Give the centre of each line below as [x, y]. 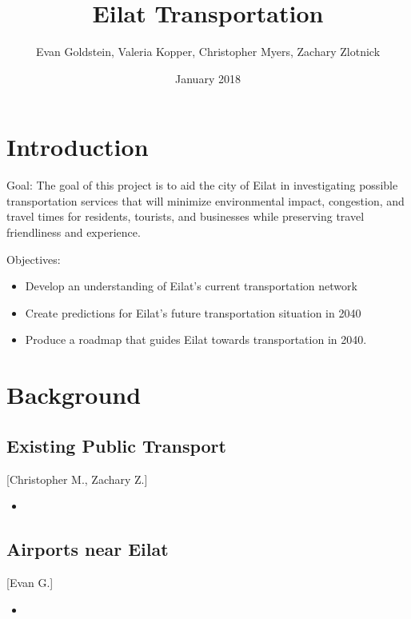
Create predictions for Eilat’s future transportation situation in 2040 [193, 312]
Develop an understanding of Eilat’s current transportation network [191, 286]
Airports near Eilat [88, 549]
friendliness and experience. [74, 232]
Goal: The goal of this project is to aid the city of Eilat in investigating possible [202, 185]
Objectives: [34, 259]
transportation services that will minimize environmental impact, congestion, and [205, 200]
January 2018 [208, 78]
